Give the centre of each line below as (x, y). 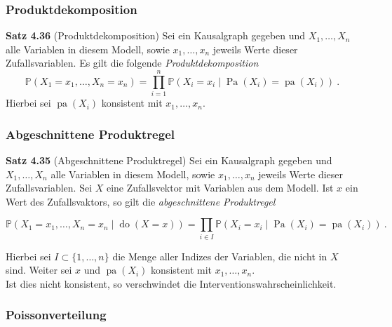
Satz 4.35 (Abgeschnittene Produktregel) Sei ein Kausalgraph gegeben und (169, 160)
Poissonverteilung (56, 315)
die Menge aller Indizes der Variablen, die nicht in (220, 256)
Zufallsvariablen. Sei (49, 188)
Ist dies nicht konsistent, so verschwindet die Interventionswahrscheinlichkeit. (171, 283)
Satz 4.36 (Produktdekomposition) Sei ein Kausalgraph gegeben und (156, 35)
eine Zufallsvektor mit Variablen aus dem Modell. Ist (220, 188)
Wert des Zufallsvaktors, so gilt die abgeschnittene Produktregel (141, 201)
